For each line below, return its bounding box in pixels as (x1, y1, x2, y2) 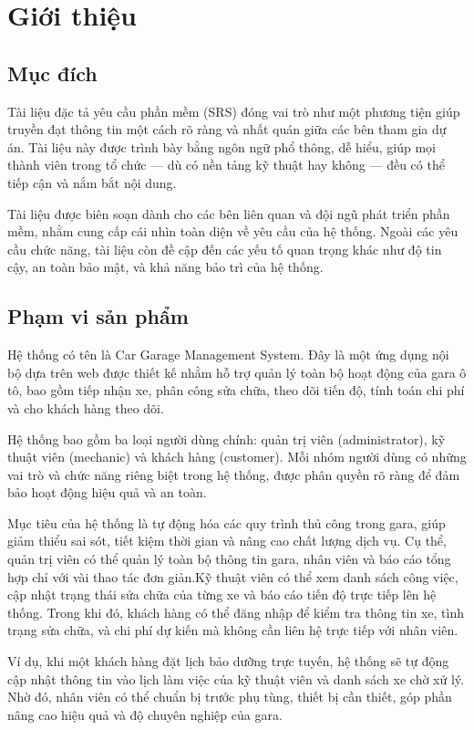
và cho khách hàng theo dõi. (7, 398, 164, 417)
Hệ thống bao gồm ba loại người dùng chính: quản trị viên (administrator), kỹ (7, 429, 446, 448)
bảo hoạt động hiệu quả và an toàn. (7, 483, 207, 502)
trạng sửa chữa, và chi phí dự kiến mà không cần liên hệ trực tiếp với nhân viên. (7, 620, 459, 640)
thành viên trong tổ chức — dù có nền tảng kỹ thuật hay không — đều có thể (7, 155, 445, 174)
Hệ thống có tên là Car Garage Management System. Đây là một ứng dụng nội (7, 345, 449, 364)
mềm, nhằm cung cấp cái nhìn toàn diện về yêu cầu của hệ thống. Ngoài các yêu (7, 222, 459, 241)
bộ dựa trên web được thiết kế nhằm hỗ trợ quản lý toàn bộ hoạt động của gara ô (7, 362, 467, 381)
